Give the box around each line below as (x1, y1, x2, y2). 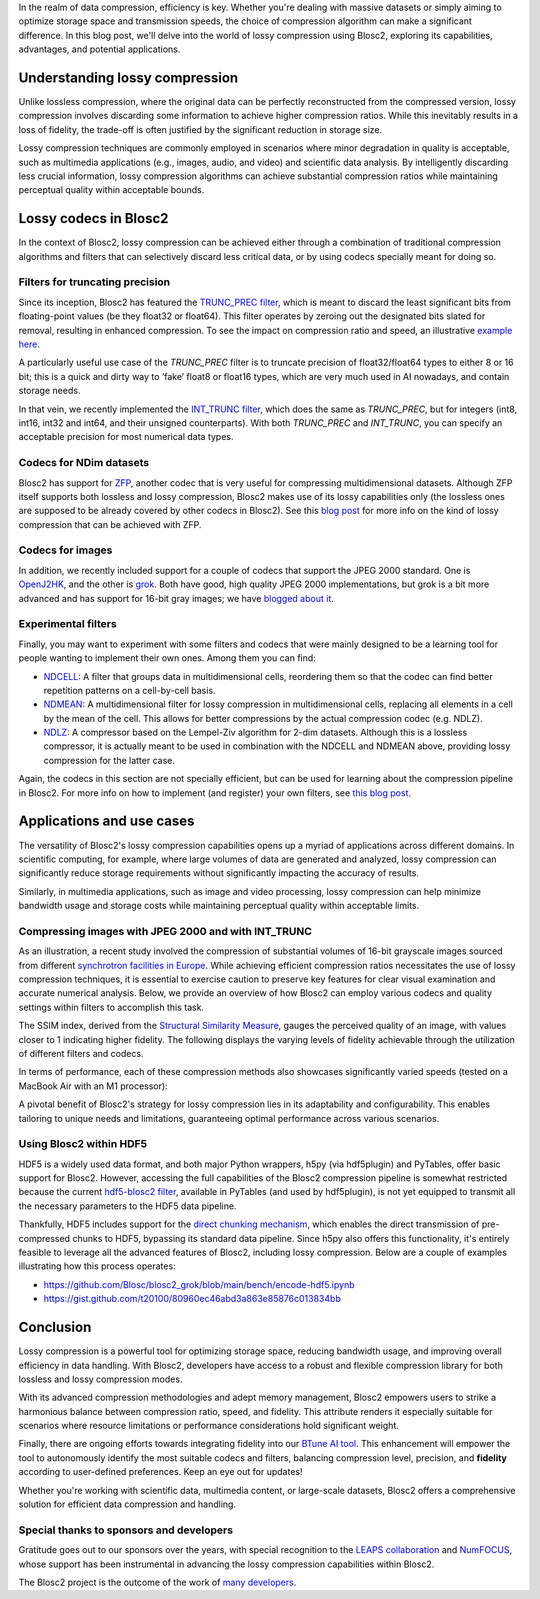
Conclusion (18, 1319, 92, 1336)
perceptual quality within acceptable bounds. (18, 184, 205, 196)
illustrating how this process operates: (18, 1260, 176, 1272)
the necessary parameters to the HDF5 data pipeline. (18, 1200, 237, 1212)
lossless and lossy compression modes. (18, 1373, 183, 1385)
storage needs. (18, 385, 81, 397)
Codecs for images (18, 543, 113, 557)
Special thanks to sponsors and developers (18, 1523, 234, 1537)
